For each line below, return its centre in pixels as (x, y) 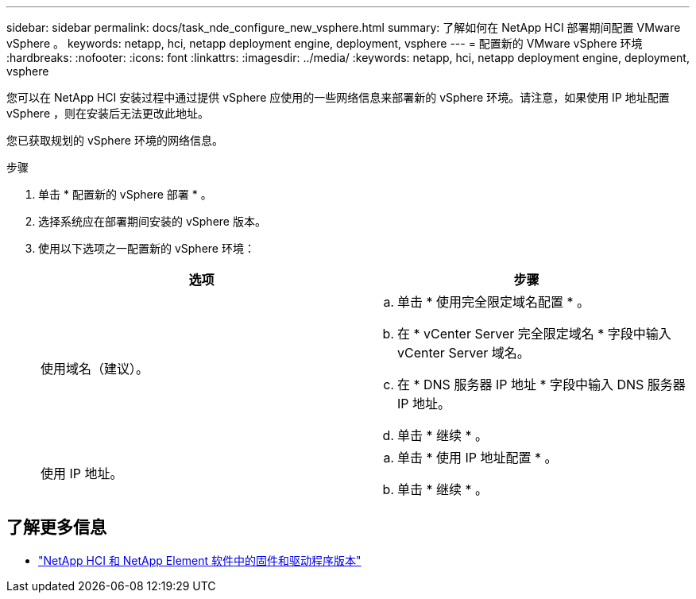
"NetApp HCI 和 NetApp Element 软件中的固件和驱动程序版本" (200, 560)
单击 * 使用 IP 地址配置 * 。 (478, 458)
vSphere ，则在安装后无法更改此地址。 (108, 113)
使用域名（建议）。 (95, 369)
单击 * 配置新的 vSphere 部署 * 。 (125, 194)
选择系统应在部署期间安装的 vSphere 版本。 (152, 221)
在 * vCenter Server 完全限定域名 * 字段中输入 (534, 334)
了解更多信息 (56, 528)
